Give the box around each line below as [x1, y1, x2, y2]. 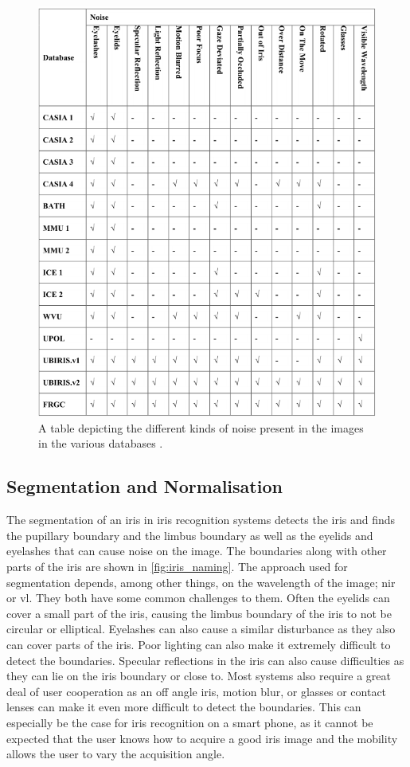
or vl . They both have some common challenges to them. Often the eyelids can [6, 589, 390, 606]
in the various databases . [38, 435, 163, 452]
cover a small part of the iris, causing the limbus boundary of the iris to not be [6, 605, 392, 621]
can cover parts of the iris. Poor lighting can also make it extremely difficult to [6, 636, 391, 653]
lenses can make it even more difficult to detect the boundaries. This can [6, 699, 361, 715]
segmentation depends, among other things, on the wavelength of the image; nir [6, 573, 396, 590]
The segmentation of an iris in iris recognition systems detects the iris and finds [6, 511, 396, 528]
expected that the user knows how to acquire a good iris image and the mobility [6, 730, 398, 746]
